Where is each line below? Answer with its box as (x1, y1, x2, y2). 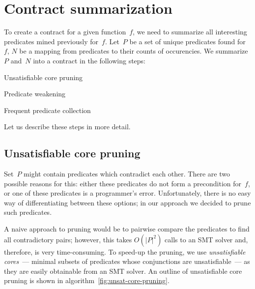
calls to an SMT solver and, (165, 234, 248, 244)
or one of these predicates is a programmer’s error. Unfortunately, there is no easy (4, 188, 251, 198)
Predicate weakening (4, 88, 66, 99)
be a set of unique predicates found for (129, 36, 246, 46)
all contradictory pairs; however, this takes (4, 234, 132, 244)
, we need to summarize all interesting (133, 27, 247, 37)
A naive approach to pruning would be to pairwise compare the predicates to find (4, 224, 250, 234)
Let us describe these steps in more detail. (4, 121, 131, 132)
